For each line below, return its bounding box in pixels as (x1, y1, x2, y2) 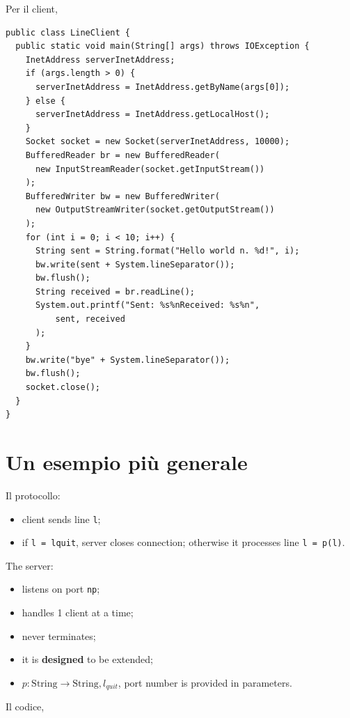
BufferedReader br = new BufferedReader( (25, 150, 220, 160)
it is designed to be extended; (22, 652, 153, 666)
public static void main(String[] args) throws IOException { (15, 41, 310, 52)
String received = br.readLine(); (35, 286, 196, 297)
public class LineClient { (6, 27, 130, 38)
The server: (6, 558, 54, 572)
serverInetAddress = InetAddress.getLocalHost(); (35, 109, 270, 120)
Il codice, (6, 699, 45, 714)
